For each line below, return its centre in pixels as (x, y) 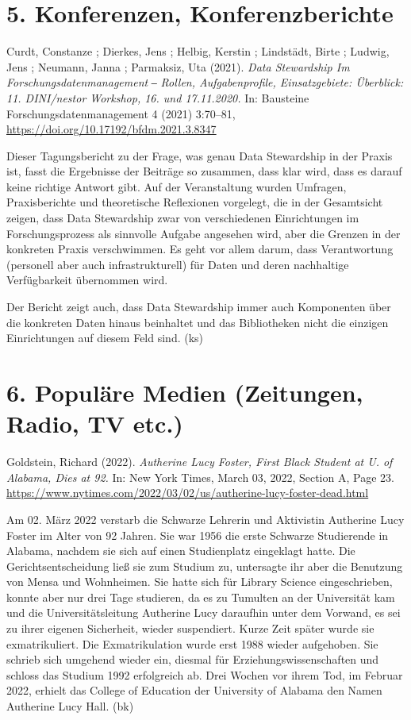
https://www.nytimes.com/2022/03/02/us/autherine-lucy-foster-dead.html (188, 493)
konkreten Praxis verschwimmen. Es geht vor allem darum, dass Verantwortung (200, 249)
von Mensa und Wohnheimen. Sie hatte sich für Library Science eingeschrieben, (200, 581)
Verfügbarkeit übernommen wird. (87, 280)
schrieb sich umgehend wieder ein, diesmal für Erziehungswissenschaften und (193, 659)
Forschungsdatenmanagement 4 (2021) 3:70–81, (121, 113)
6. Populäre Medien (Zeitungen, (185, 392)
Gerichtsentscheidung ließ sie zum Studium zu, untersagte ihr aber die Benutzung (205, 566)
